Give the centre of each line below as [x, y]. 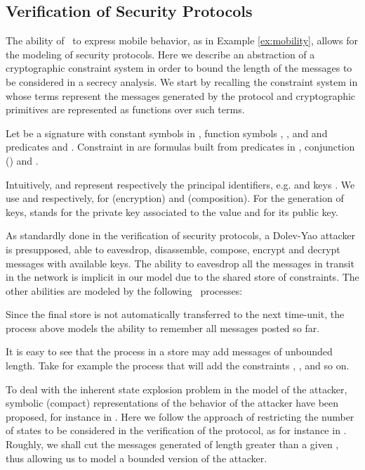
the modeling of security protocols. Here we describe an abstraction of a [160, 54]
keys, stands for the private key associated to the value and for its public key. [172, 211]
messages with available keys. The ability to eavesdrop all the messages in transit [180, 263]
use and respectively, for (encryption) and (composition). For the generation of [175, 198]
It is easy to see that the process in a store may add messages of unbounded [169, 351]
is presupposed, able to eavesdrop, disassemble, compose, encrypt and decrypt [173, 249]
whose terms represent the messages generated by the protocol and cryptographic [181, 95]
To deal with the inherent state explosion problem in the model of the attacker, [177, 389]
